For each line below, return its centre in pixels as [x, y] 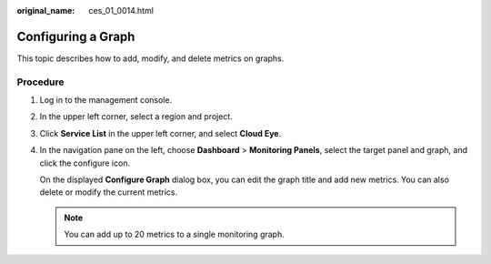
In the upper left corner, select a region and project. [136, 117]
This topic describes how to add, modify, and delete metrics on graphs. [150, 58]
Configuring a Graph [76, 36]
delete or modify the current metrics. [108, 192]
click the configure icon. [85, 163]
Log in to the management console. [106, 100]
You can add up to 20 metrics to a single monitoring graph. [175, 234]
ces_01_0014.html [121, 10]
